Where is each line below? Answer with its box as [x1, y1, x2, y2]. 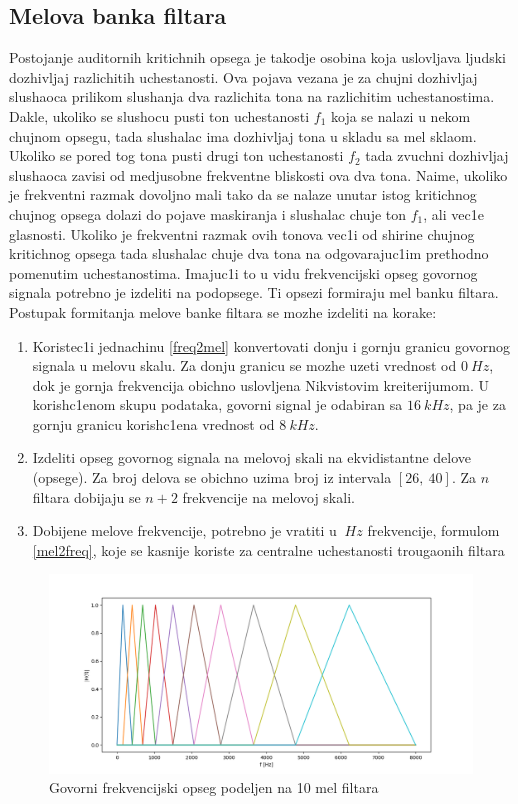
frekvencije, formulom [367, 520, 500, 541]
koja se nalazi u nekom [330, 105, 471, 126]
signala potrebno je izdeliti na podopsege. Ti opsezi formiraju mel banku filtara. [9, 282, 499, 303]
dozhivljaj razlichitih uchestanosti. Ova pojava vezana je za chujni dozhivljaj [9, 66, 478, 87]
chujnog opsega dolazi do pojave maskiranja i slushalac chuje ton [9, 203, 407, 224]
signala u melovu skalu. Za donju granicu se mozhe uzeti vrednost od [32, 355, 457, 376]
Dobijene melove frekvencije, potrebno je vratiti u [32, 520, 337, 541]
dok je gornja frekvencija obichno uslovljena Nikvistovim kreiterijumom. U [32, 374, 489, 395]
